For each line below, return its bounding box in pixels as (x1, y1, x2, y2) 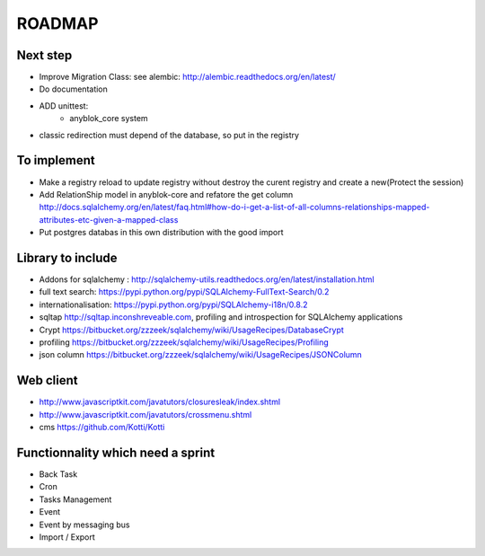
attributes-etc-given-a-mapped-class (39, 214, 179, 225)
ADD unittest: (39, 100, 89, 111)
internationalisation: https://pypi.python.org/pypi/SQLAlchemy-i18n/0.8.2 (39, 299, 308, 310)
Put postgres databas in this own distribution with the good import (39, 227, 284, 238)
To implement (16, 153, 95, 168)
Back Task (39, 468, 78, 480)
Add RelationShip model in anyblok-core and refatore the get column (39, 189, 294, 199)
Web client (16, 373, 78, 388)
